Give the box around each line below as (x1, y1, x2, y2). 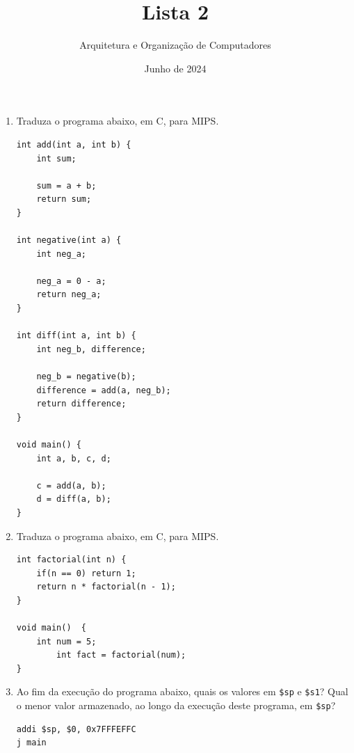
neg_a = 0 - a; (36, 276, 106, 286)
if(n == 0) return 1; (36, 568, 136, 578)
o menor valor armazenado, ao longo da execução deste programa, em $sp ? (16, 698, 336, 713)
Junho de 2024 (144, 61, 207, 75)
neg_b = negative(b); (36, 372, 136, 381)
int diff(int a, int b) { (16, 331, 136, 341)
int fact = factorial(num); (56, 650, 186, 660)
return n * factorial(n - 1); (36, 582, 176, 592)
